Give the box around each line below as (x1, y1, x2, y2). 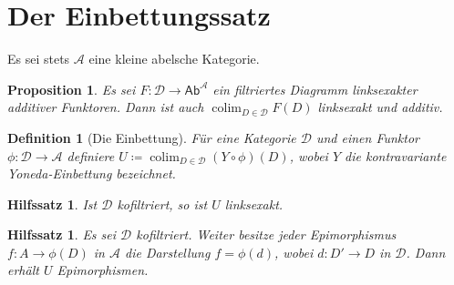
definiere (67, 146, 115, 165)
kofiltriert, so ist (117, 194, 208, 213)
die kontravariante (345, 146, 447, 165)
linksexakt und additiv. (317, 97, 443, 117)
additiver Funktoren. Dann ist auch (7, 97, 204, 117)
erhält (7, 260, 39, 280)
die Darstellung (124, 242, 211, 261)
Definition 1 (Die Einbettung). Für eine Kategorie (7, 127, 296, 147)
